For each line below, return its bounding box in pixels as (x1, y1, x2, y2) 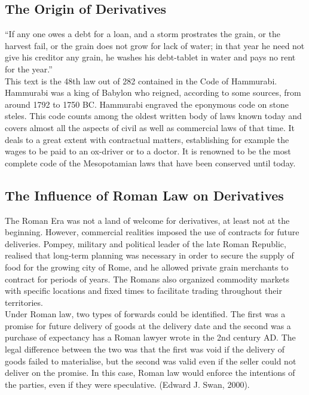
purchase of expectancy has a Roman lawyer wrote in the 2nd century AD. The (5, 331, 296, 344)
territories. (5, 296, 43, 308)
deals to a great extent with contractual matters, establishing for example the (5, 133, 289, 145)
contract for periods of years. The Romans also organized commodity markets (5, 272, 289, 285)
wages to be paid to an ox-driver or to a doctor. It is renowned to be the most (5, 145, 291, 157)
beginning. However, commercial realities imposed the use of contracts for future (5, 226, 299, 238)
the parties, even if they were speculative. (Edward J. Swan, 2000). (5, 378, 250, 390)
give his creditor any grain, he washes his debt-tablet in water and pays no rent (5, 51, 296, 63)
